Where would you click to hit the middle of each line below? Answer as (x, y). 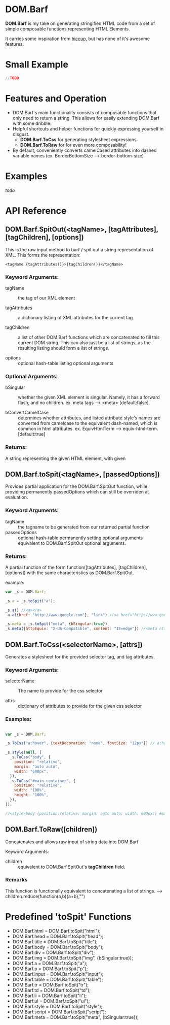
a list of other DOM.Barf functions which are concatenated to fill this (89, 337)
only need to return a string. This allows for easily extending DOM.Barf (86, 118)
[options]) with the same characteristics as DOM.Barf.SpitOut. (70, 573)
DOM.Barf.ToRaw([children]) (51, 829)
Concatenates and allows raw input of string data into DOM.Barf (72, 842)
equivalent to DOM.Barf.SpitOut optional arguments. (72, 543)
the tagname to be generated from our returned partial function (84, 527)
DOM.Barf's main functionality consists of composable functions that (84, 112)
